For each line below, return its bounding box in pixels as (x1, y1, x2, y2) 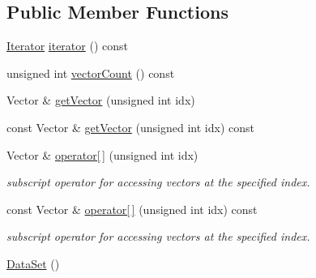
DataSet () (6, 254, 60, 272)
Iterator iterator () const (6, 37, 128, 54)
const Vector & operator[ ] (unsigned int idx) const (6, 200, 258, 217)
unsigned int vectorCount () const (6, 64, 175, 81)
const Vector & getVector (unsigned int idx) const (6, 118, 254, 135)
